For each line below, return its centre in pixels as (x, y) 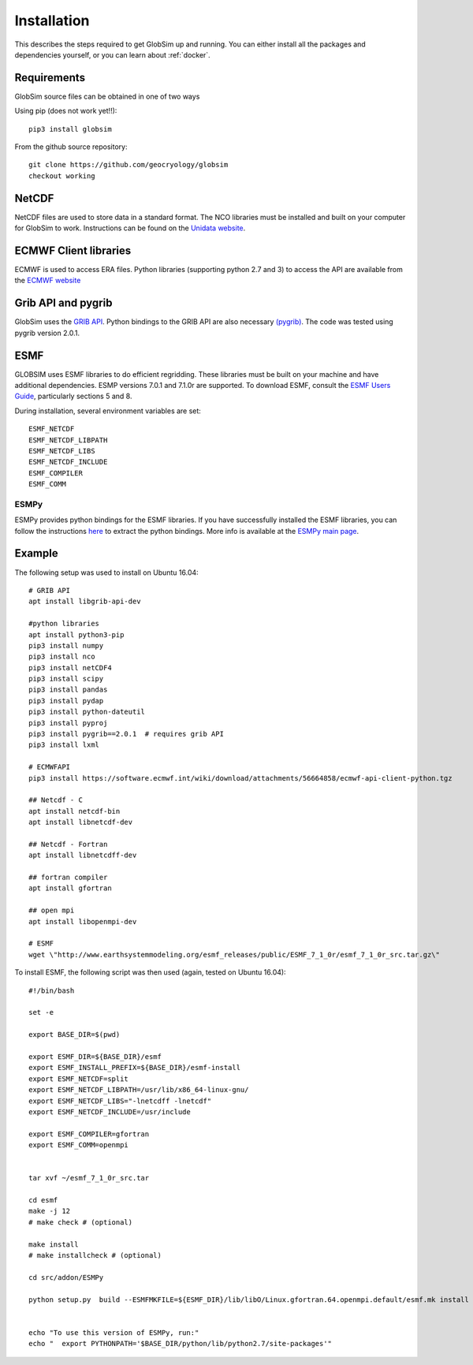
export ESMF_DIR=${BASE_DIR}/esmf (95, 1056)
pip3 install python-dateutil (87, 712)
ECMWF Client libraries (73, 250)
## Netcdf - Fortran (68, 844)
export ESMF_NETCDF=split (79, 1079)
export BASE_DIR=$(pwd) (74, 1035)
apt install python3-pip (76, 634)
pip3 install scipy (66, 679)
